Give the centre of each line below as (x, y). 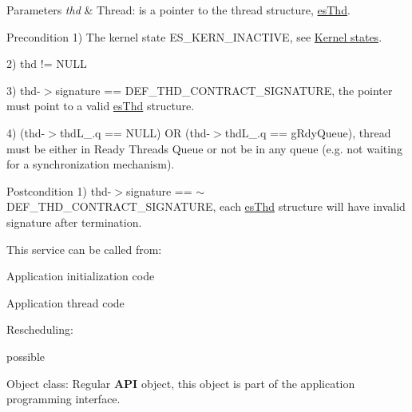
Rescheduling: (40, 329)
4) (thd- (26, 132)
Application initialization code (81, 276)
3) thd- (24, 90)
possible (26, 356)
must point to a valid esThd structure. (101, 106)
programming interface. (63, 399)
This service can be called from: (84, 249)
